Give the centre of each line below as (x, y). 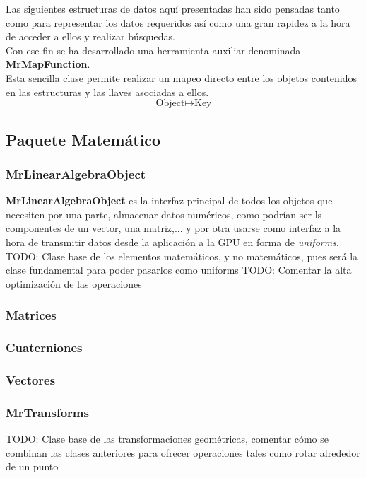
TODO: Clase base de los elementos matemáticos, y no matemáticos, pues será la (182, 256)
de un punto (32, 466)
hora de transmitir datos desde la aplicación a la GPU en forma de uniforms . (172, 241)
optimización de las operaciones (74, 283)
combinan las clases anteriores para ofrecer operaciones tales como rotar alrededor (183, 452)
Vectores (31, 379)
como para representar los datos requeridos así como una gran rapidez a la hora (178, 22)
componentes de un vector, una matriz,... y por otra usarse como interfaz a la (173, 228)
